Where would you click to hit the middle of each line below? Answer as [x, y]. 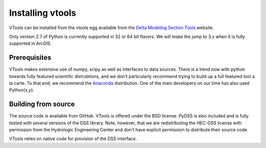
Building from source [42, 104]
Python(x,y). [22, 90]
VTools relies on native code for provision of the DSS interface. [73, 139]
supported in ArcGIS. [30, 43]
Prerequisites [30, 57]
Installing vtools [43, 13]
